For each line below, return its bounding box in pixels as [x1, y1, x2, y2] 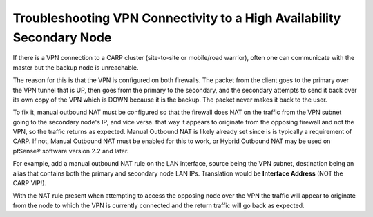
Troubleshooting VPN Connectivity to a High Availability [12, 10, 341, 26]
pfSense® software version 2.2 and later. [12, 147, 129, 155]
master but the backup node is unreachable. [12, 63, 139, 72]
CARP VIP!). [12, 179, 47, 187]
